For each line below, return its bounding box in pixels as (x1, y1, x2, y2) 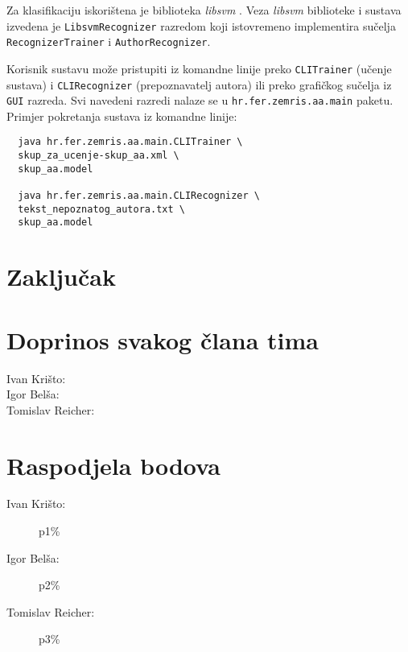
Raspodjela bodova (6, 448, 220, 481)
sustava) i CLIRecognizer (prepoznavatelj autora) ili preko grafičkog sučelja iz (6, 76, 392, 93)
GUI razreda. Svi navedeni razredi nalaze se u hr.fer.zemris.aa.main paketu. (6, 92, 394, 109)
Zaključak (6, 260, 116, 293)
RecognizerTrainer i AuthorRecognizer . (6, 33, 211, 50)
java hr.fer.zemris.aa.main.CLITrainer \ (18, 136, 243, 148)
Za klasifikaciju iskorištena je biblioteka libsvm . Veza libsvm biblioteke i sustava (6, 2, 402, 18)
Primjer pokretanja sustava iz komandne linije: (6, 107, 237, 124)
